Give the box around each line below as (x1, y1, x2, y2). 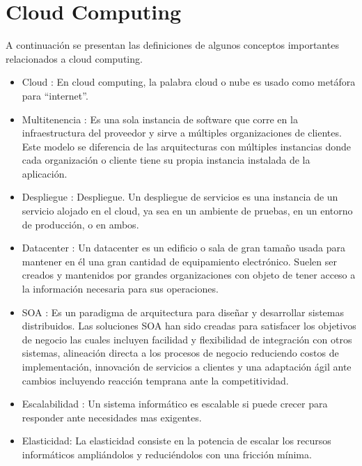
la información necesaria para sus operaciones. (22, 281, 219, 296)
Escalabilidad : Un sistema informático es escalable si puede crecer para (22, 396, 328, 411)
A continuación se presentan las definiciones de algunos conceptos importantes (6, 38, 339, 52)
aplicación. (22, 166, 68, 180)
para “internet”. (22, 88, 88, 102)
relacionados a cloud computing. (6, 51, 143, 65)
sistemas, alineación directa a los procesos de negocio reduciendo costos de (22, 345, 339, 360)
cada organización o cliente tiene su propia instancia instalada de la (22, 153, 310, 167)
